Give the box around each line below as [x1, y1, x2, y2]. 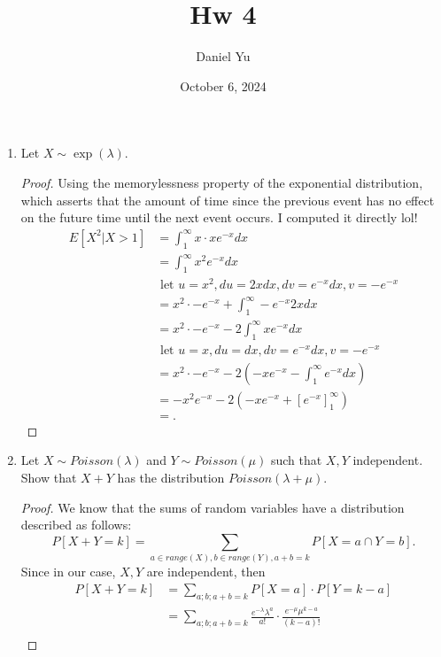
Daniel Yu [196, 47, 251, 66]
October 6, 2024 [180, 76, 267, 95]
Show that [20, 468, 77, 486]
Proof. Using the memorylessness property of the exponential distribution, [20, 173, 423, 191]
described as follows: [20, 515, 132, 534]
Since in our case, [20, 562, 116, 581]
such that [270, 451, 322, 469]
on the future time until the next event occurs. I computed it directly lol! [20, 208, 418, 227]
